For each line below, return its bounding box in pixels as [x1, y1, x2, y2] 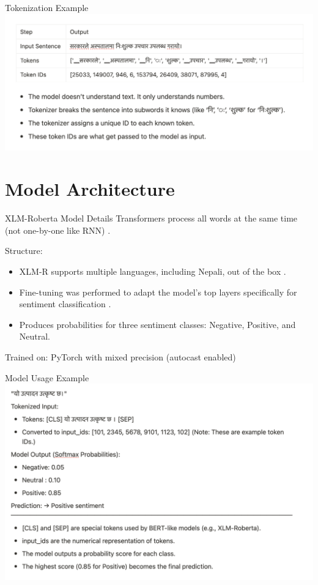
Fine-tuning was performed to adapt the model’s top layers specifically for [19, 285, 297, 298]
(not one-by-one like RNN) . [5, 223, 111, 236]
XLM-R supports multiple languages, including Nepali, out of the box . [19, 265, 286, 278]
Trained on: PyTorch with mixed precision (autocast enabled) [5, 351, 236, 363]
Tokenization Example [5, 1, 89, 13]
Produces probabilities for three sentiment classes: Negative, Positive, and [19, 318, 296, 330]
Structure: [5, 244, 43, 257]
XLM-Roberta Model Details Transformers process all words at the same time [5, 212, 298, 225]
